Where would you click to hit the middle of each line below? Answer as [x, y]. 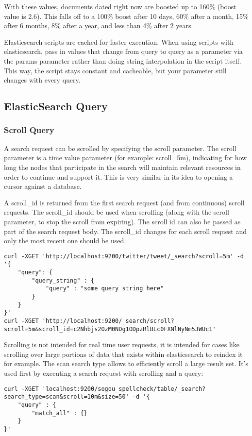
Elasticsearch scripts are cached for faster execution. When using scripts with [119, 42]
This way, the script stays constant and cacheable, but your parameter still [115, 70]
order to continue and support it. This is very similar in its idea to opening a [118, 176]
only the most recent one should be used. [65, 241]
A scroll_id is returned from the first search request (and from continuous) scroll [124, 202]
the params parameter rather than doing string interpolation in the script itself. [123, 60]
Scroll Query [29, 130]
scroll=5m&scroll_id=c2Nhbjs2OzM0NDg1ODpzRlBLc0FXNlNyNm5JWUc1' [110, 329]
